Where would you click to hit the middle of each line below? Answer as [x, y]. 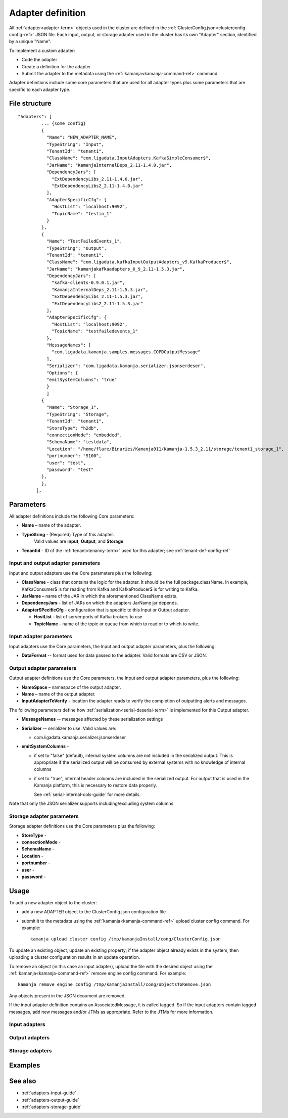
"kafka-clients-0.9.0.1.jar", [88, 283]
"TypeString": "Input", [75, 144]
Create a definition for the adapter [56, 66]
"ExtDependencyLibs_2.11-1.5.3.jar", [97, 297]
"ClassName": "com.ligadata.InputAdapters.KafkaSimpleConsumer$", [129, 158]
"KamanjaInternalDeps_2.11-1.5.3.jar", [100, 290]
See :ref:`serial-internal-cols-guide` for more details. [87, 794]
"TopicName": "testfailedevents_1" [95, 331]
